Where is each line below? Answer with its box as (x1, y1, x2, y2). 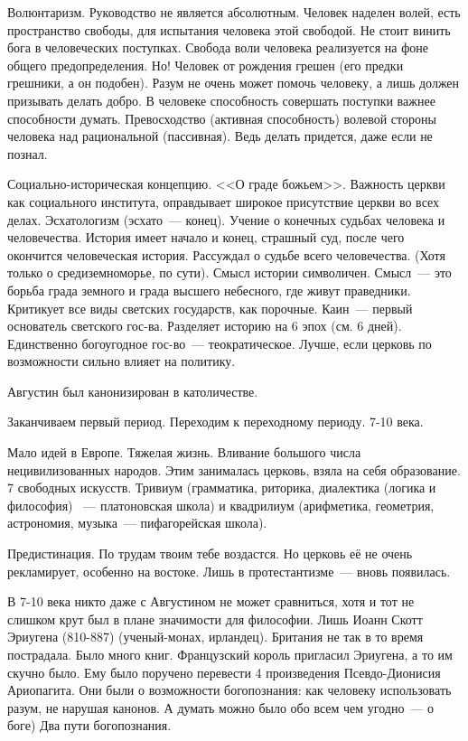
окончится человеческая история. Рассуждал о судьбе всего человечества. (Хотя (7, 245, 445, 264)
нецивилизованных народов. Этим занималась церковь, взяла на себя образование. (7, 460, 461, 479)
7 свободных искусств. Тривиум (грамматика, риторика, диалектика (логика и (7, 478, 436, 497)
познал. (7, 144, 48, 163)
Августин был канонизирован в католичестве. (7, 381, 258, 400)
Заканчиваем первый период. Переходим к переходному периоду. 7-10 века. (7, 412, 424, 431)
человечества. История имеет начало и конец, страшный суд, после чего (7, 228, 405, 247)
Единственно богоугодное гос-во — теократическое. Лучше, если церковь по (7, 333, 432, 352)
